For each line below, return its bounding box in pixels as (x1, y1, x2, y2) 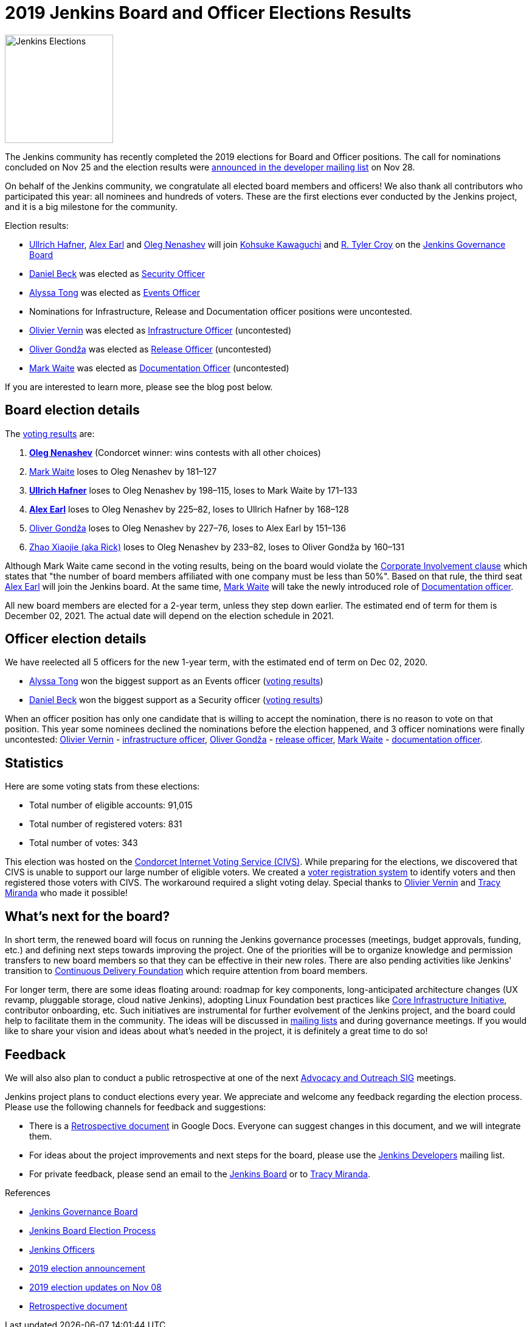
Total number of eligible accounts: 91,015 (29, 800, 193, 811)
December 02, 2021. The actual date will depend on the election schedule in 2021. (5, 610, 334, 621)
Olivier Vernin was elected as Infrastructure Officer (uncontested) (29, 324, 292, 335)
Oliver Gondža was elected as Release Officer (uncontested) (29, 343, 272, 354)
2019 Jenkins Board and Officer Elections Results (5, 2, 412, 23)
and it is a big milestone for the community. (5, 201, 178, 212)
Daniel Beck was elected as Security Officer (29, 268, 205, 279)
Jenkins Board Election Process (29, 1225, 156, 1236)
